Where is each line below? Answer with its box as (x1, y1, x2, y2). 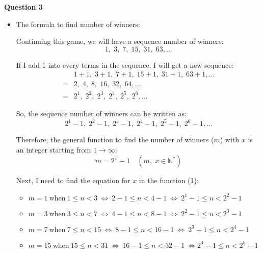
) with (220, 134, 240, 145)
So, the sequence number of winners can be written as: (16, 108, 187, 118)
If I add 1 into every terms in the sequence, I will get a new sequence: (16, 59, 234, 70)
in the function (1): (139, 175, 199, 186)
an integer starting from (16, 144, 91, 155)
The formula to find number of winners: (16, 18, 140, 29)
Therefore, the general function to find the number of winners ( (16, 134, 214, 145)
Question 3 (4, 2, 43, 12)
